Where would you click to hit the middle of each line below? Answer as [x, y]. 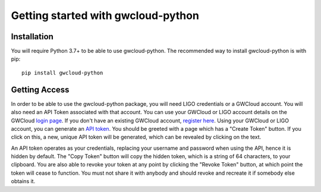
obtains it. [23, 181]
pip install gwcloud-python [62, 73]
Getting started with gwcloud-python [105, 15]
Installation [32, 37]
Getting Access [40, 89]
